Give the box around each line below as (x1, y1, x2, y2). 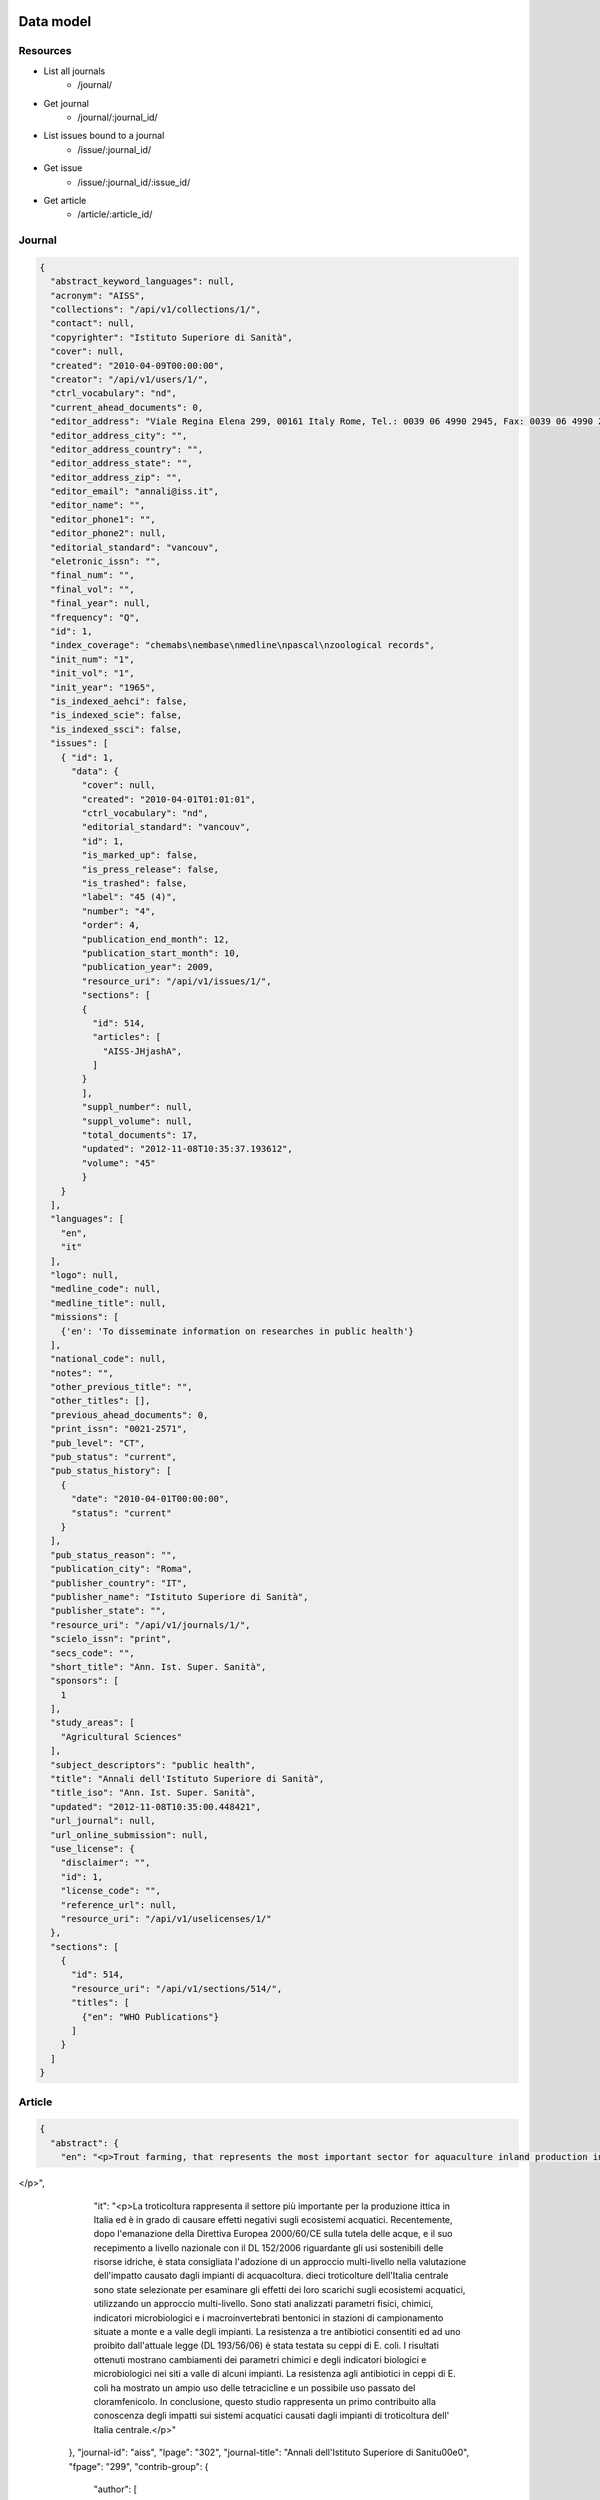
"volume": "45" (81, 1157, 157, 1169)
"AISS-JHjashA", (102, 1045, 183, 1057)
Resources (18, 44, 72, 58)
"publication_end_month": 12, (81, 933, 230, 945)
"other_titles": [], (50, 1395, 151, 1407)
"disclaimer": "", (60, 1857, 151, 1869)
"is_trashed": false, (81, 878, 188, 889)
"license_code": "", (60, 1885, 162, 1897)
